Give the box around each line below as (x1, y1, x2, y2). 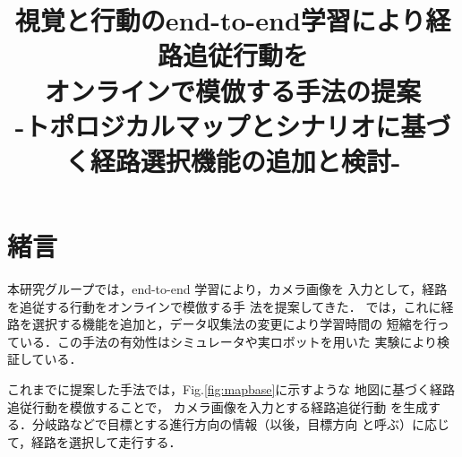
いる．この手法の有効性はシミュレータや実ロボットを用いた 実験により (19, 332, 438, 350)
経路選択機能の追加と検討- (90, 142, 401, 178)
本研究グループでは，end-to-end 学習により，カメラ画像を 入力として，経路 (7, 280, 448, 298)
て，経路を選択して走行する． (7, 432, 182, 451)
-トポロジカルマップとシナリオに (14, 107, 401, 143)
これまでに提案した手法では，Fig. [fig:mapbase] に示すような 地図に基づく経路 (7, 380, 456, 399)
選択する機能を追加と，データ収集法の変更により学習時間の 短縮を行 (31, 315, 437, 333)
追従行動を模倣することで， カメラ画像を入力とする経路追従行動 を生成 (7, 397, 428, 416)
